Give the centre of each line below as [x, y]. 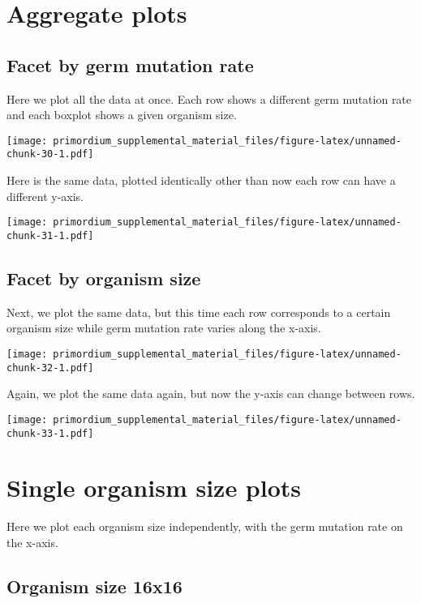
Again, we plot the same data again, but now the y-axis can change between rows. [211, 393]
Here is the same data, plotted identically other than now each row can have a [201, 180]
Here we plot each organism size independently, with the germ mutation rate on [205, 526]
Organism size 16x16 [95, 586]
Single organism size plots [154, 488]
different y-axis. [45, 196]
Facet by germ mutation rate [130, 64]
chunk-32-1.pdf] [50, 368]
